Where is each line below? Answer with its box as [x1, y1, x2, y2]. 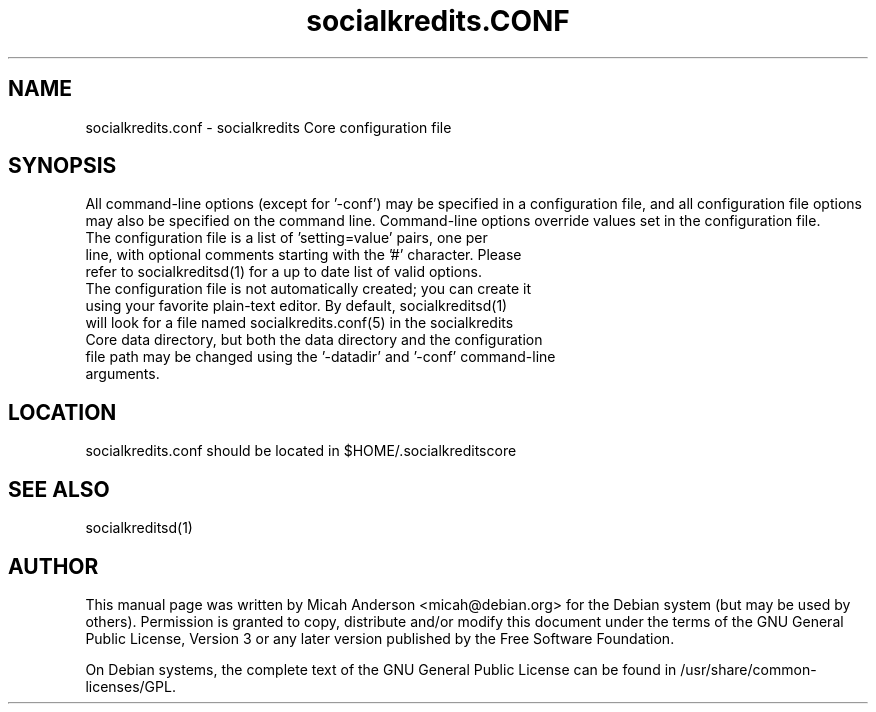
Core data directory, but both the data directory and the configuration [85, 331, 543, 349]
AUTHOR [8, 553, 99, 579]
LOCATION [8, 399, 117, 425]
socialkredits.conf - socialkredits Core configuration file [85, 118, 452, 136]
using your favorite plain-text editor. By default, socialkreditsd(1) [85, 297, 508, 315]
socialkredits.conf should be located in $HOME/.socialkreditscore [85, 442, 517, 460]
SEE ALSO [8, 476, 110, 502]
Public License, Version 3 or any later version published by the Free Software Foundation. [85, 629, 675, 647]
